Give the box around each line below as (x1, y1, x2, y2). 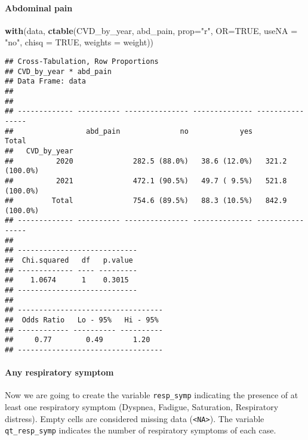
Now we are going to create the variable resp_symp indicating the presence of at (5, 389, 298, 401)
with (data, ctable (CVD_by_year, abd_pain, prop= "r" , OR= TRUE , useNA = (5, 24, 298, 36)
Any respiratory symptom (5, 366, 114, 379)
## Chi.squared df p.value (5, 256, 133, 265)
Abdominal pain (5, 1, 73, 14)
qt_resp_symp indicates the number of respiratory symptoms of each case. (5, 424, 276, 436)
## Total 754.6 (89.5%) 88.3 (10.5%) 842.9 (5, 196, 287, 205)
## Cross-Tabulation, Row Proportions (5, 57, 159, 66)
